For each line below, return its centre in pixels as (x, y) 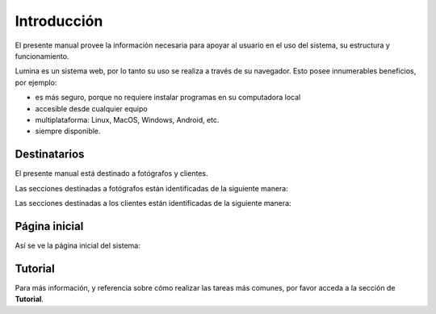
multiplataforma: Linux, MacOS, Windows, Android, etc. (127, 119)
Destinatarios (50, 155)
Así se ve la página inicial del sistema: (78, 245)
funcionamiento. (42, 56)
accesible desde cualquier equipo (92, 108)
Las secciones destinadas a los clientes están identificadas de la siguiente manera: (153, 203)
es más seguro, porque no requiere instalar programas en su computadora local (168, 98)
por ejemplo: (36, 82)
